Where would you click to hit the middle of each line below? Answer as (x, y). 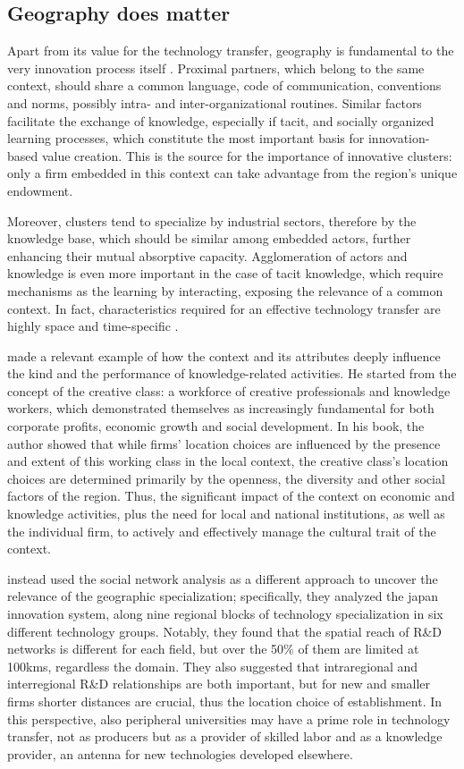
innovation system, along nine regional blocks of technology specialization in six (225, 614)
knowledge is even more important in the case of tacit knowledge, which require (225, 273)
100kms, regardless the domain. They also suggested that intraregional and (213, 666)
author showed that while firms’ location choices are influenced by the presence (224, 443)
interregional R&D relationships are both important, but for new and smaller (219, 684)
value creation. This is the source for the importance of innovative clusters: (247, 155)
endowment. (40, 190)
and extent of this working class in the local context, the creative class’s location (228, 461)
